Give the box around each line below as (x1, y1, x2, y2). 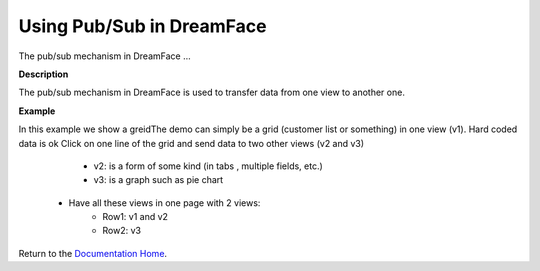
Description (18, 68, 69, 80)
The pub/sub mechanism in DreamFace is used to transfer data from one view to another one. (18, 86, 405, 99)
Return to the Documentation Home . (18, 247, 168, 259)
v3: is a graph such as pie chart (93, 174, 224, 186)
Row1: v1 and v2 (102, 211, 169, 223)
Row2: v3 (102, 225, 142, 237)
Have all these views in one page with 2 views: (68, 196, 261, 209)
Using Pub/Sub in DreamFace (18, 15, 267, 37)
